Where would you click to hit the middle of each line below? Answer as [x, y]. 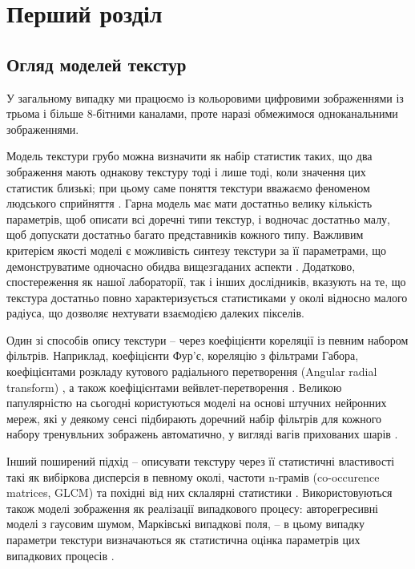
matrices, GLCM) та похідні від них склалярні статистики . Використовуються [199, 492]
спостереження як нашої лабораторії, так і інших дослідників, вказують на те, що [206, 282]
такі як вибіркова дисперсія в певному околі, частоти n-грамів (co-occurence [193, 476]
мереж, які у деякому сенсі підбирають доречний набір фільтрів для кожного [194, 418]
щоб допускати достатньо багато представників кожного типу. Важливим [185, 234]
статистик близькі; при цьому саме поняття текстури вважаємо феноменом [188, 187]
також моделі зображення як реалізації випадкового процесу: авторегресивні [193, 508]
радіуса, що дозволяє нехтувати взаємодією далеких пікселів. [155, 313]
